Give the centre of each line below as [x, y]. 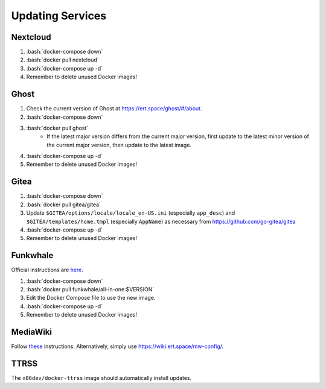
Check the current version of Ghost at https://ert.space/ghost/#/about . [114, 109]
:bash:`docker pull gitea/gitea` [63, 204]
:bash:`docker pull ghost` [57, 128]
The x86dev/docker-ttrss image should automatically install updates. [101, 378]
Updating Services [59, 16]
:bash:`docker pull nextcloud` [62, 60]
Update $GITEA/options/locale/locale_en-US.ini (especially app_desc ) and [131, 213]
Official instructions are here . [47, 270]
